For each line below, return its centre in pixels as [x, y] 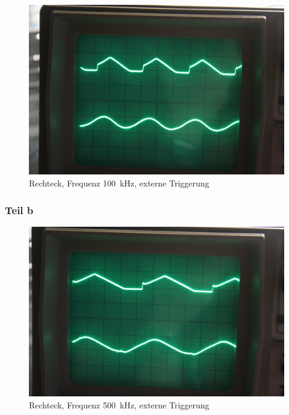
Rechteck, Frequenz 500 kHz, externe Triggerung [119, 404]
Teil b [19, 210]
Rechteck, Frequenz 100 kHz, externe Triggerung [119, 183]
